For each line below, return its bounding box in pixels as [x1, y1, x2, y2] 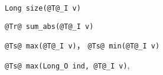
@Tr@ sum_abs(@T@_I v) [5, 22, 94, 31]
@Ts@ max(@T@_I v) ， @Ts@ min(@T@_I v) [5, 39, 160, 51]
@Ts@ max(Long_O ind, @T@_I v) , [5, 58, 130, 71]
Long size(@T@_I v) [5, 4, 81, 12]
